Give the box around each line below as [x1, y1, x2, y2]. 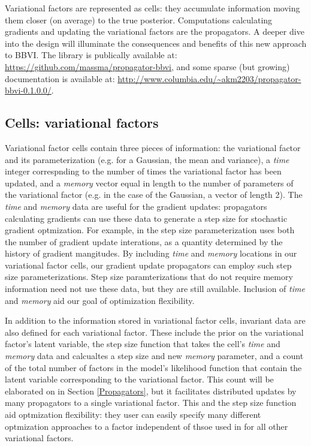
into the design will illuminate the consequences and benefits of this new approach [5, 37, 307, 49]
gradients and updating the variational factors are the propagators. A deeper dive [5, 25, 304, 38]
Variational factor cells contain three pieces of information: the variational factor [5, 141, 301, 153]
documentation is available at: [5, 72, 115, 85]
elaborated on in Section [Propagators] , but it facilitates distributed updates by [5, 384, 297, 397]
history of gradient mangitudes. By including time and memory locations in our [5, 247, 297, 260]
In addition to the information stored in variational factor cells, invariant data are [5, 314, 306, 327]
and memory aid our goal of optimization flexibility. [5, 294, 195, 306]
